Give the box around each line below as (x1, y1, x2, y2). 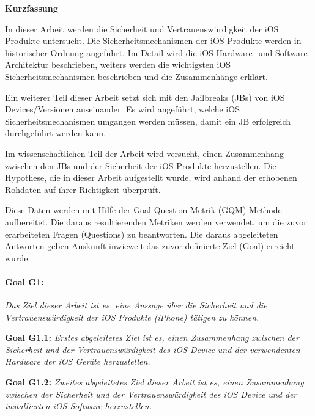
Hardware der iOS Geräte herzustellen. (5, 355, 150, 368)
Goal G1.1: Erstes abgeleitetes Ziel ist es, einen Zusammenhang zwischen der (5, 331, 299, 344)
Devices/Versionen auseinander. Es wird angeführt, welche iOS (5, 103, 240, 115)
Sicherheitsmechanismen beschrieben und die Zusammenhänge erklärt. (5, 70, 268, 82)
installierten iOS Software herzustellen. (5, 400, 152, 412)
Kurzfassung (5, 2, 58, 14)
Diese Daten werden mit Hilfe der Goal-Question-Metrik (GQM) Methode (5, 203, 282, 216)
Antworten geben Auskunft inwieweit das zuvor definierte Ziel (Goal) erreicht (5, 239, 295, 252)
